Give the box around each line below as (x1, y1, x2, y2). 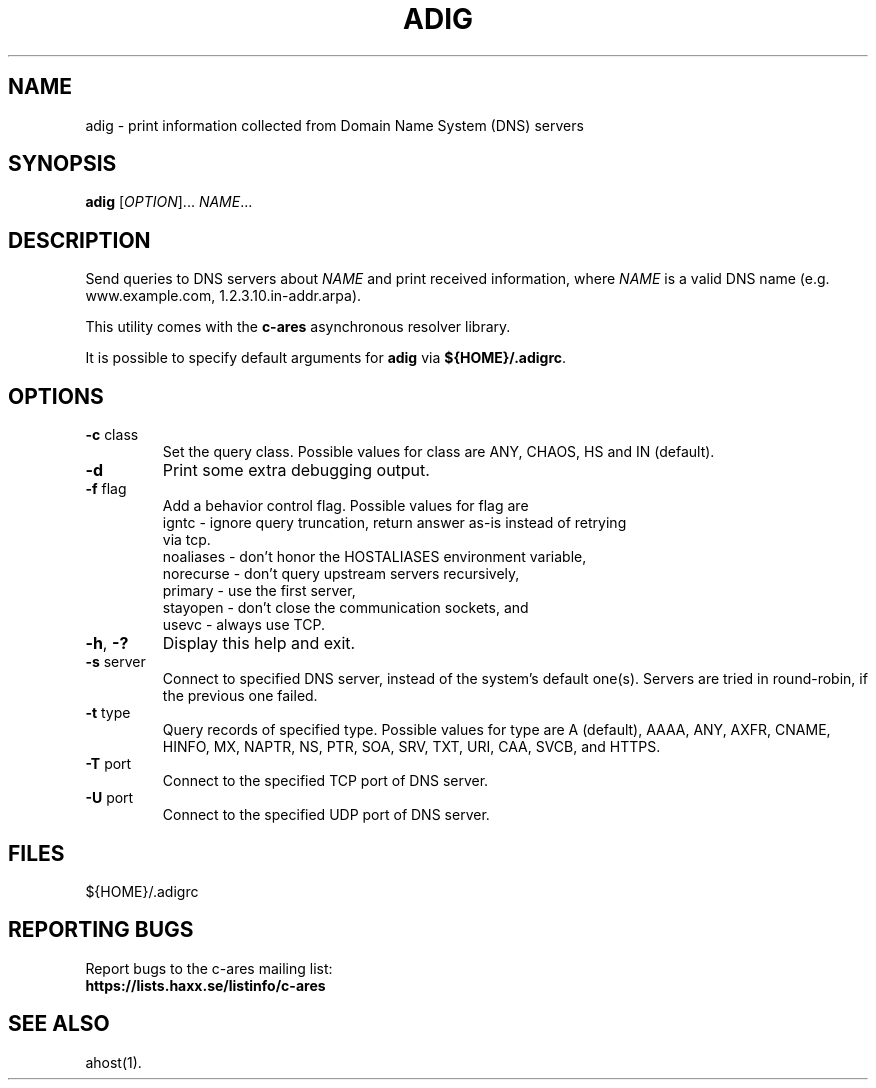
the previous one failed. (162, 687, 318, 705)
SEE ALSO (8, 1011, 110, 1037)
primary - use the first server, (162, 582, 356, 600)
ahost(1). (85, 1053, 142, 1071)
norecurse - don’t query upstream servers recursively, (162, 565, 520, 583)
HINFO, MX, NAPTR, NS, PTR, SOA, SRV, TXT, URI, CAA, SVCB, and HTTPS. (162, 738, 661, 756)
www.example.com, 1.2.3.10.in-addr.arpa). (85, 287, 362, 305)
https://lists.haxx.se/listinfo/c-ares (85, 976, 326, 994)
